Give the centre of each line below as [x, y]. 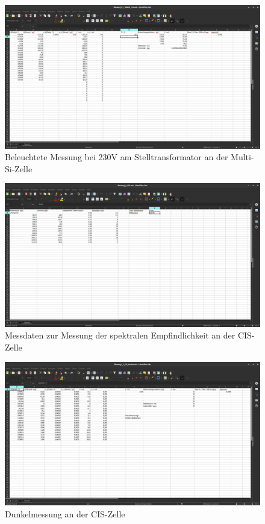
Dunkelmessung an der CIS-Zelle [65, 513]
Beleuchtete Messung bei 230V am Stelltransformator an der [117, 157]
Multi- [242, 157]
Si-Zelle [19, 168]
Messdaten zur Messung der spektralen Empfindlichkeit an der [120, 335]
